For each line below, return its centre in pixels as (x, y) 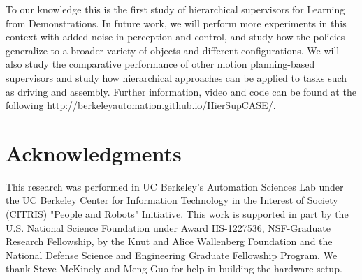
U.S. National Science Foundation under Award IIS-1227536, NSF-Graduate (168, 227)
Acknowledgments (94, 153)
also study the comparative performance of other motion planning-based (160, 64)
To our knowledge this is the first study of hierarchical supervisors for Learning (175, 9)
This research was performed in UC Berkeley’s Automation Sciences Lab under (175, 186)
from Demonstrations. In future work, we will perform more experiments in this (176, 23)
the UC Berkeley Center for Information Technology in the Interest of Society (172, 200)
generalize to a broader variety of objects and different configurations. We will (173, 50)
